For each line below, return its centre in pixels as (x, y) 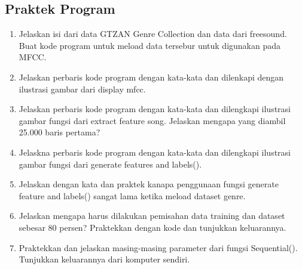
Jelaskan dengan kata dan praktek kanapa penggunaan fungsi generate (149, 184)
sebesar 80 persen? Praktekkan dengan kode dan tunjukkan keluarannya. (152, 227)
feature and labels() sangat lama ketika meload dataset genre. (132, 195)
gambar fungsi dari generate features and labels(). (110, 164)
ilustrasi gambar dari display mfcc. (82, 89)
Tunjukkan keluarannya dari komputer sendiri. (104, 259)
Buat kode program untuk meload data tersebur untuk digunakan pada (150, 45)
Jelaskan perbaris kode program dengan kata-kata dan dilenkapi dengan (151, 77)
